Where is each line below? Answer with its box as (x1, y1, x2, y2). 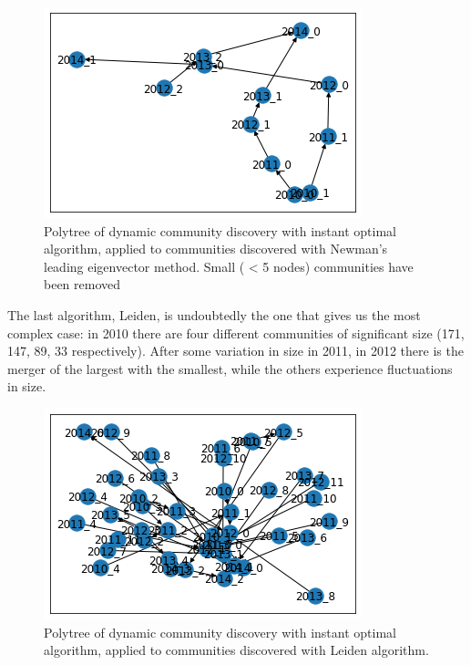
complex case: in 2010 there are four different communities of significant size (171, (7, 323, 465, 342)
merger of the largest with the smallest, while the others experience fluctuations (7, 358, 453, 378)
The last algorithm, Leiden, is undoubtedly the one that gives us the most (7, 305, 421, 324)
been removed (44, 275, 121, 294)
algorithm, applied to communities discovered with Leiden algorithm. (44, 640, 429, 660)
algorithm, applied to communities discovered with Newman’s (44, 239, 388, 258)
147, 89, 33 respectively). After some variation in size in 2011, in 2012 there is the (7, 341, 464, 360)
